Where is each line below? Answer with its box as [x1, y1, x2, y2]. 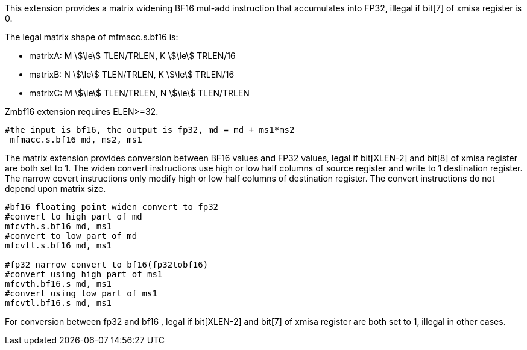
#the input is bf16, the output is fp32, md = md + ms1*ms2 [5, 125, 295, 135]
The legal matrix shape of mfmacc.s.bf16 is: [5, 32, 178, 42]
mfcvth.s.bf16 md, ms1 [5, 221, 112, 231]
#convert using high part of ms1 [5, 269, 163, 279]
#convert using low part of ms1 [5, 289, 157, 298]
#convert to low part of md [5, 231, 137, 241]
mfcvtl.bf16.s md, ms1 [5, 298, 112, 308]
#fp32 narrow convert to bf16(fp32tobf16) [5, 260, 209, 269]
